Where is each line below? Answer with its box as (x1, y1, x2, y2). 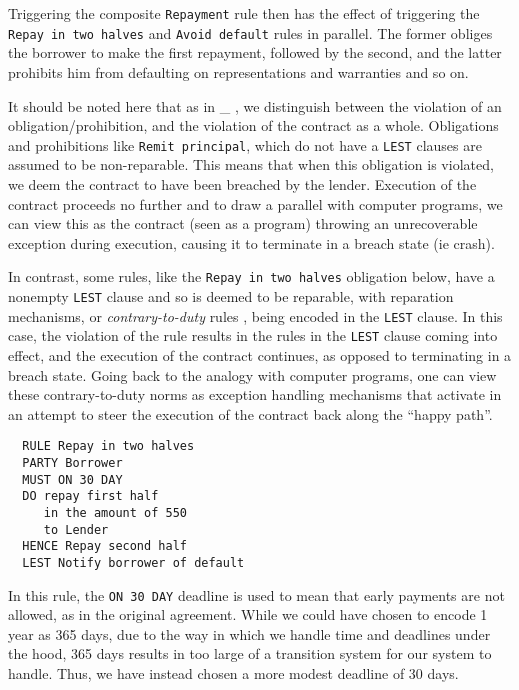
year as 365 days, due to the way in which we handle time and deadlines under (8, 623, 491, 644)
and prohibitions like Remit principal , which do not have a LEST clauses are (8, 134, 482, 155)
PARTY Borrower (22, 455, 123, 470)
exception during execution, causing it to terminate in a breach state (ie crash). (8, 232, 495, 253)
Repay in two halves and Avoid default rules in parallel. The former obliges (8, 22, 493, 43)
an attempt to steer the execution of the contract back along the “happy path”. (8, 403, 493, 424)
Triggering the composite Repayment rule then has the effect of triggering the (8, 3, 480, 23)
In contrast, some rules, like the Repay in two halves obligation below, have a (8, 266, 495, 287)
